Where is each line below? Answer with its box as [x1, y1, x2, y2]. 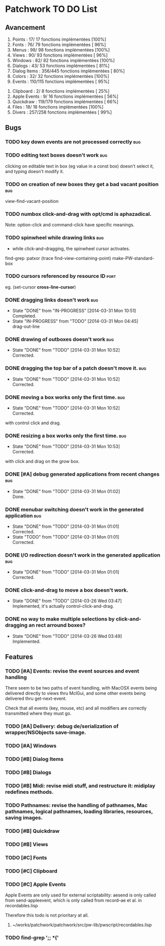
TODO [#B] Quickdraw [5, 827, 60, 834]
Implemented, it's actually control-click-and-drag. [12, 603, 114, 609]
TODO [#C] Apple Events [5, 881, 66, 887]
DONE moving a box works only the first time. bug [5, 393, 125, 400]
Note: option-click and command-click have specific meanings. [5, 222, 135, 228]
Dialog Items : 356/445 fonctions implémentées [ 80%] [12, 68, 125, 74]
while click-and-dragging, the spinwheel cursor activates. [12, 246, 130, 252]
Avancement [5, 23, 46, 32]
